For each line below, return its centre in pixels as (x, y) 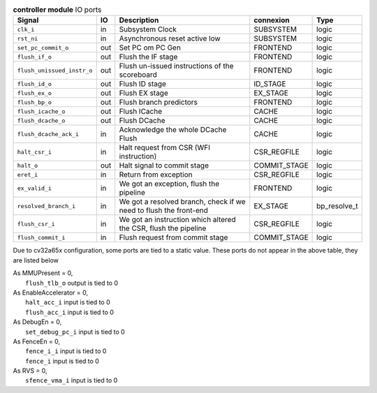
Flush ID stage (143, 84)
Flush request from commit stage (173, 237)
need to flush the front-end (164, 211)
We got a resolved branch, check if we (182, 202)
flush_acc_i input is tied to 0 (70, 312)
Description (139, 20)
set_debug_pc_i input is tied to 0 (75, 332)
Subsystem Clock (148, 29)
